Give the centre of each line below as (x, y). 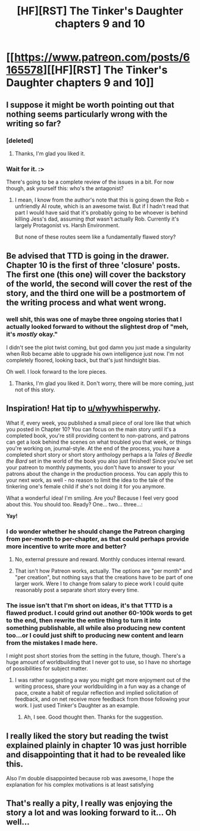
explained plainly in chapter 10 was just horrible (96, 745)
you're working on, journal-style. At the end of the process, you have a (93, 448)
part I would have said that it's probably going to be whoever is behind (101, 213)
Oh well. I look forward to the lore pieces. (57, 371)
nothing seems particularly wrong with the (87, 114)
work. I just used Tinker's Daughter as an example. (77, 705)
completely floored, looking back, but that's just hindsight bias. (83, 360)
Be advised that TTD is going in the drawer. (87, 256)
